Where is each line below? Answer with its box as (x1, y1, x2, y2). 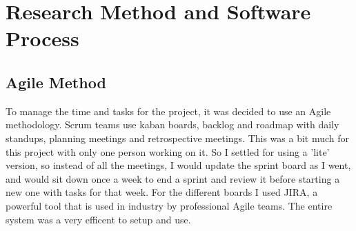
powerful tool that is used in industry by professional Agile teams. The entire (6, 198, 333, 212)
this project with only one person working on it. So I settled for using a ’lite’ (6, 144, 330, 159)
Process (6, 24, 79, 52)
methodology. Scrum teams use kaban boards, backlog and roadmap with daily (6, 117, 339, 132)
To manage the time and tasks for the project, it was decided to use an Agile (6, 103, 331, 118)
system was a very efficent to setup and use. (6, 212, 191, 226)
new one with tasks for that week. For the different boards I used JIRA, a (6, 185, 318, 199)
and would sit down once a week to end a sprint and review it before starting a (6, 171, 340, 185)
